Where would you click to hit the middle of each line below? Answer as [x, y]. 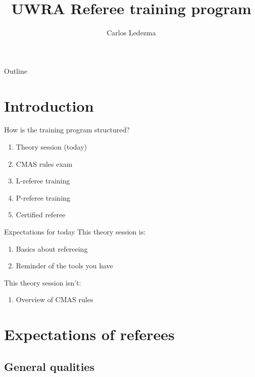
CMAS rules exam [44, 163]
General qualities [49, 366]
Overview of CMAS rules [55, 299]
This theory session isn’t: [43, 282]
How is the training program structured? [67, 130]
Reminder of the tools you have [64, 266]
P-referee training [43, 197]
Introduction [49, 105]
